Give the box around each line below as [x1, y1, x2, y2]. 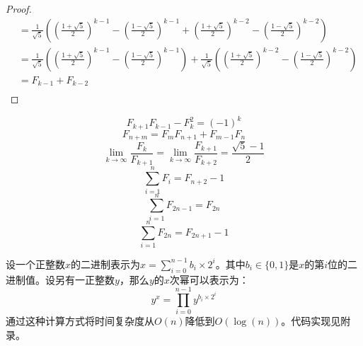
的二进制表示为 [71, 256, 141, 271]
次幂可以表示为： [169, 272, 249, 287]
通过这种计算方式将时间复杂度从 [6, 313, 154, 328]
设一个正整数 [6, 256, 65, 271]
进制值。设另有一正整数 [6, 272, 115, 287]
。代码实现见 [281, 313, 341, 328]
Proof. [6, 1, 32, 16]
